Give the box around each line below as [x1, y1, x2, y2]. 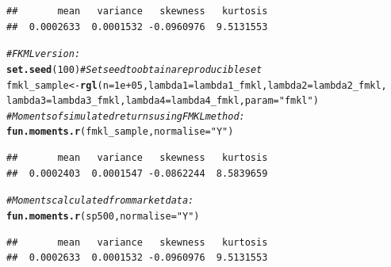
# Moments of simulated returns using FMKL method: [6, 110, 245, 122]
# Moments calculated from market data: [6, 195, 194, 207]
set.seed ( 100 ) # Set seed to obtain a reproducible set [6, 63, 263, 75]
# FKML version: [6, 48, 81, 60]
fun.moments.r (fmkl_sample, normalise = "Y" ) [6, 126, 234, 138]
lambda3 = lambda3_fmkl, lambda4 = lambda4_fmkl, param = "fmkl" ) [6, 95, 319, 107]
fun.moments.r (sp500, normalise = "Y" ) [6, 210, 200, 222]
